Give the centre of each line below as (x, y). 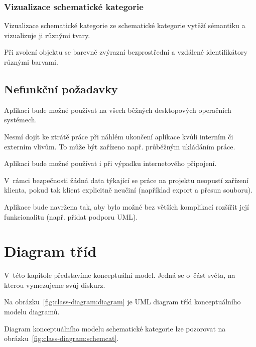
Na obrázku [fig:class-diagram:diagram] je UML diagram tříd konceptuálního (122, 302)
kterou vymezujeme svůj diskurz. (55, 285)
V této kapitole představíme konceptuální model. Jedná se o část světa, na (120, 275)
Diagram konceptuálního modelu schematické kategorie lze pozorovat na (115, 328)
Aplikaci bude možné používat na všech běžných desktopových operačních (118, 110)
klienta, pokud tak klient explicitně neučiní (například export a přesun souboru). (129, 190)
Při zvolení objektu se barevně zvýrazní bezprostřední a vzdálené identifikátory (126, 52)
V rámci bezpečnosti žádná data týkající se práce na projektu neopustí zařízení (126, 180)
